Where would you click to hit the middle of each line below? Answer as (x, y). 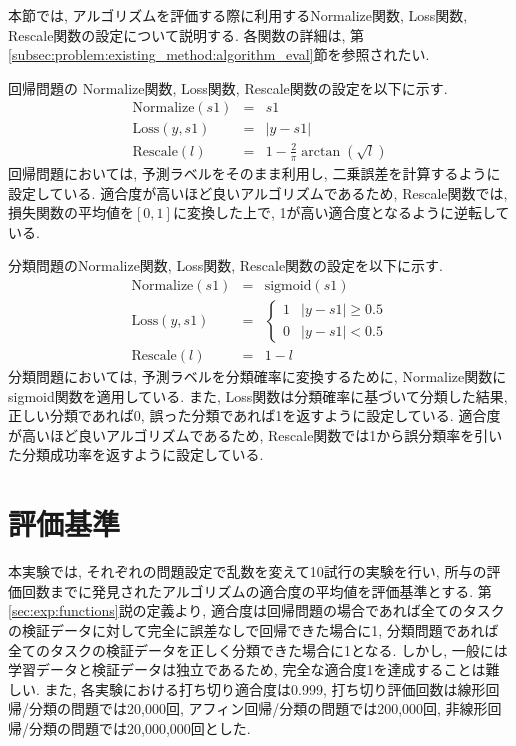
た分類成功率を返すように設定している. (136, 454)
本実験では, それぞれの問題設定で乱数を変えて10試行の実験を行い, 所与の (247, 571)
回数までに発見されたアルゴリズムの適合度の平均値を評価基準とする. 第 (256, 590)
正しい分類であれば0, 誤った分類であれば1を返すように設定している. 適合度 (254, 415)
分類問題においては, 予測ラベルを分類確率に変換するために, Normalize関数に (257, 376)
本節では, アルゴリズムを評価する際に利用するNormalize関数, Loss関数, (238, 15)
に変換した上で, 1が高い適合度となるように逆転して (341, 212)
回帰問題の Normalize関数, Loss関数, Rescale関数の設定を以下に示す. (228, 87)
